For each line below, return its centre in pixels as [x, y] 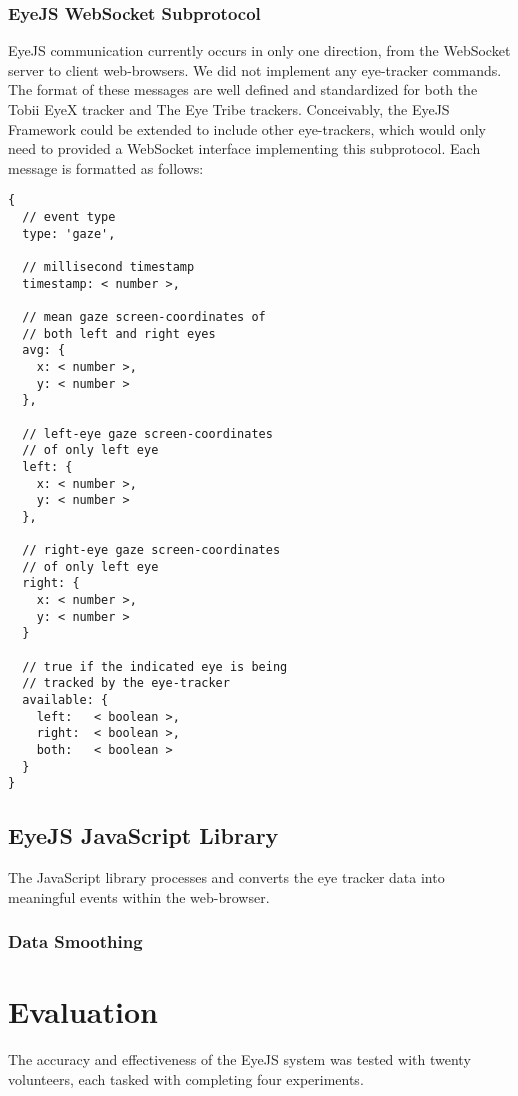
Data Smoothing [75, 941]
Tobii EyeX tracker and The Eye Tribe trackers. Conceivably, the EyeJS [229, 109]
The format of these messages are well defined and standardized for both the [243, 89]
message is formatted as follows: [106, 167]
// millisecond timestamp [108, 267]
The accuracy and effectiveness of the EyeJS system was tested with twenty [239, 1059]
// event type [69, 217]
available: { [65, 700]
